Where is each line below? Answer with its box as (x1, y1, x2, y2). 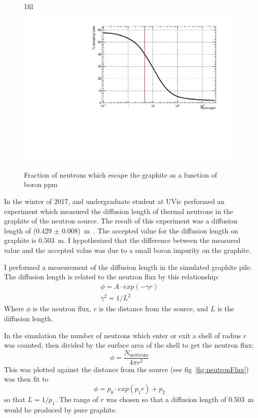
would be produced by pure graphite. (4, 404, 117, 415)
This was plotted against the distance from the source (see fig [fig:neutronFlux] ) (4, 364, 249, 374)
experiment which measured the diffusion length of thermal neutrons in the (4, 206, 234, 216)
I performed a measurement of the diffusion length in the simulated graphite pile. (4, 261, 252, 272)
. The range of (55, 394, 99, 404)
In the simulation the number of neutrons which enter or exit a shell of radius (4, 330, 241, 340)
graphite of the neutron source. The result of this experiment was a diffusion (4, 215, 238, 226)
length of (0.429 (4, 225, 52, 235)
